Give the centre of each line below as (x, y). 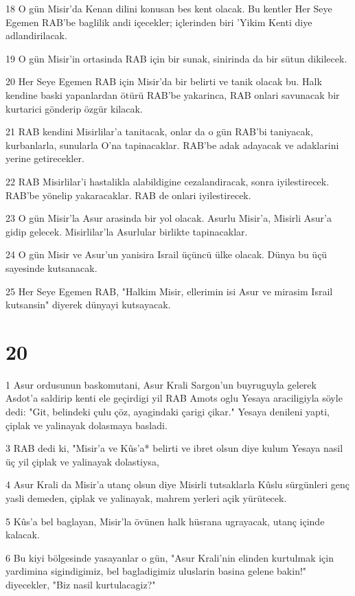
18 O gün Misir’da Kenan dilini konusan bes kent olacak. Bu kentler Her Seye (169, 8)
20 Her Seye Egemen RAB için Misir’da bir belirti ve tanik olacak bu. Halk (164, 81)
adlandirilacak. (36, 35)
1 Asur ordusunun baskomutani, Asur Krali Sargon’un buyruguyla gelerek (161, 384)
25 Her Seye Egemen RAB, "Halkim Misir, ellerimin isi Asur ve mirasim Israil (169, 291)
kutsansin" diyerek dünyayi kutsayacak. (88, 305)
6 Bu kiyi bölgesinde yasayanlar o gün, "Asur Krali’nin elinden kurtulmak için (170, 557)
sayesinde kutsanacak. (51, 267)
